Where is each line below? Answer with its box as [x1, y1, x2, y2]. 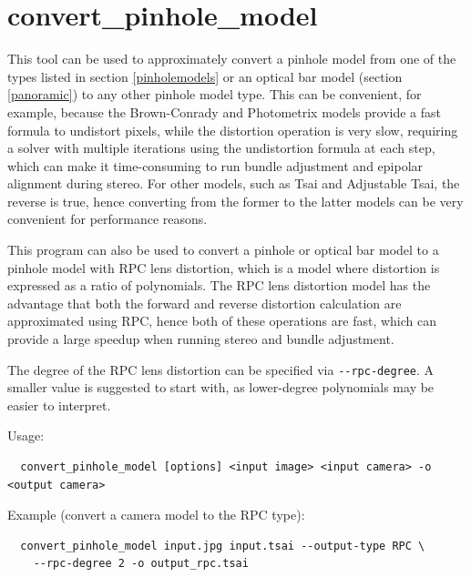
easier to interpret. [7, 395, 111, 414]
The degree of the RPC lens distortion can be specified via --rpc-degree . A [7, 359, 435, 379]
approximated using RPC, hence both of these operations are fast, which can [7, 311, 436, 330]
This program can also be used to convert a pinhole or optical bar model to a [7, 240, 439, 259]
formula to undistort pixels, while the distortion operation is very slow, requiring [7, 120, 458, 139]
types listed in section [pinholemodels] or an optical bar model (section [7, 66, 403, 86]
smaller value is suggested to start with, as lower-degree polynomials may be [7, 378, 435, 397]
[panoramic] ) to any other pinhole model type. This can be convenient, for [7, 85, 422, 104]
